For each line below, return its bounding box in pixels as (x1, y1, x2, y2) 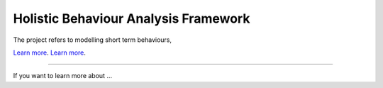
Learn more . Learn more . (13, 48, 87, 57)
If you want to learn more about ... (13, 72, 113, 80)
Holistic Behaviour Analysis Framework (13, 11, 250, 26)
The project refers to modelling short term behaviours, (13, 35, 172, 44)
